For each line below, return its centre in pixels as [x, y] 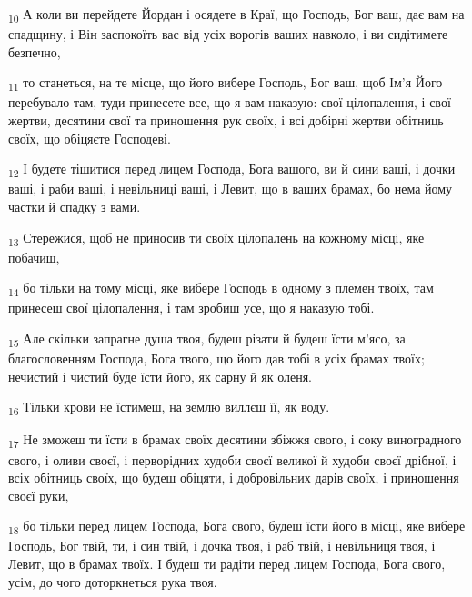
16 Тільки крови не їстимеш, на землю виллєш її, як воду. [169, 408]
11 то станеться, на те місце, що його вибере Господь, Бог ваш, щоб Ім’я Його [226, 84]
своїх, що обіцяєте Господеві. [90, 138]
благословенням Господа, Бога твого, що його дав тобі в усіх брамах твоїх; [216, 358]
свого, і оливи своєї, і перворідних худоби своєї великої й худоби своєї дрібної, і [232, 459]
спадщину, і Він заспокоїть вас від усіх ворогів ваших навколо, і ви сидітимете [228, 34]
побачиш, [34, 257]
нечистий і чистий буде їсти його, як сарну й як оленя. [161, 376]
